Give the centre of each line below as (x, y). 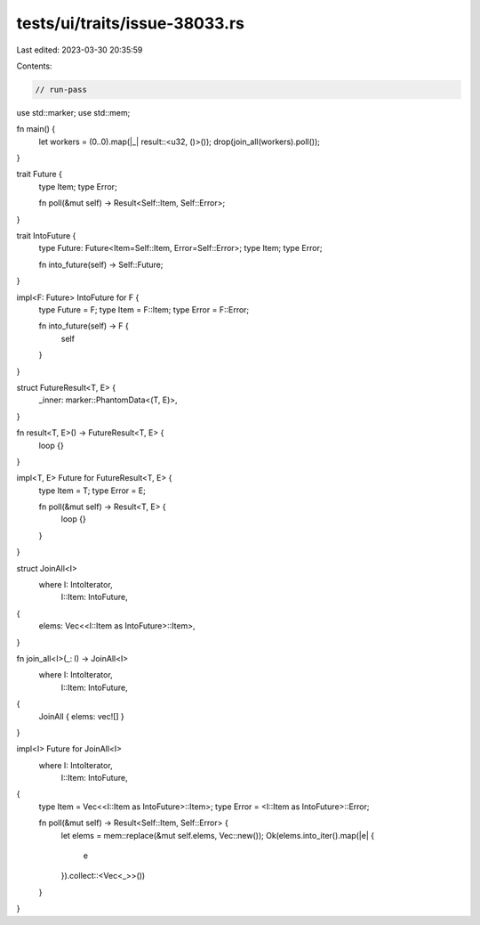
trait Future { (39, 174)
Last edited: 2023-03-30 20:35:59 (80, 50)
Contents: (34, 66)
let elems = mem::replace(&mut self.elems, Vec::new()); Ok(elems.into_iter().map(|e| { (218, 835)
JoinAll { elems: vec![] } (81, 716)
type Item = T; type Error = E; (92, 491)
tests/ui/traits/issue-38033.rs (130, 23)
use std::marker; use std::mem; (73, 112)
